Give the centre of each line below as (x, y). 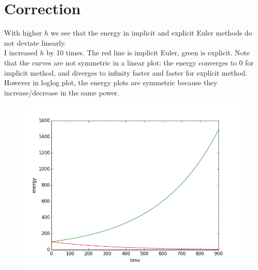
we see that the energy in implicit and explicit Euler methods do (151, 33)
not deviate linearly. (35, 42)
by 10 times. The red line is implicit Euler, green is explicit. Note (148, 53)
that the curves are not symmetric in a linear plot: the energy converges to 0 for (129, 62)
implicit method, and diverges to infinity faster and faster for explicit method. (126, 72)
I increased (21, 53)
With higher (23, 33)
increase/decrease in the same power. (62, 92)
